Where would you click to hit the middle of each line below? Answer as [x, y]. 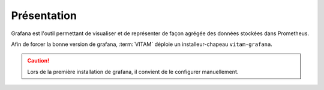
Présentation [44, 15]
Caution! [38, 61]
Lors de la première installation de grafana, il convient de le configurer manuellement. [133, 72]
